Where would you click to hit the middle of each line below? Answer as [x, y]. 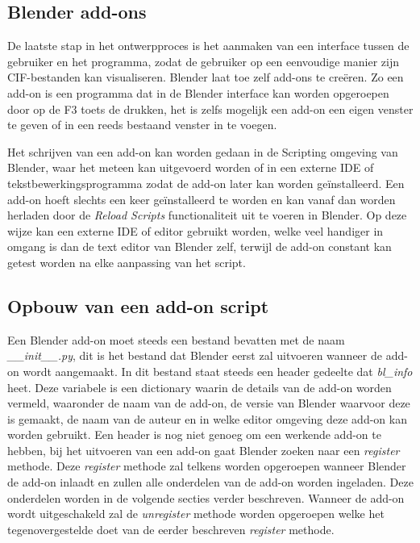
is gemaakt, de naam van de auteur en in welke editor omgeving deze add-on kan [207, 418]
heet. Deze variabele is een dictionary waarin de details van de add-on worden [200, 387]
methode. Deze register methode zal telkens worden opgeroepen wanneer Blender [207, 466]
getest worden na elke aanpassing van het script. [127, 262]
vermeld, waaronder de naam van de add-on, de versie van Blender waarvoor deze [209, 403]
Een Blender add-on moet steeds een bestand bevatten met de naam [176, 339]
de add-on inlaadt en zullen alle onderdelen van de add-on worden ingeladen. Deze [210, 482]
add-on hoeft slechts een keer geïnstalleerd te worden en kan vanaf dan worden [202, 199]
